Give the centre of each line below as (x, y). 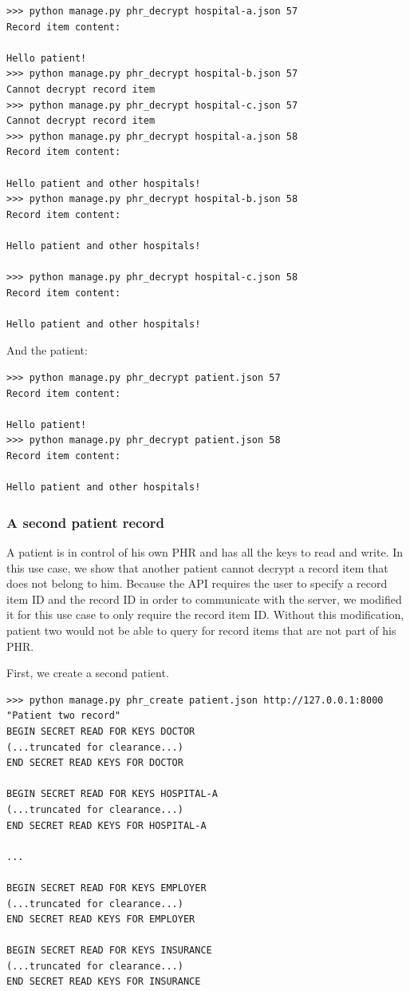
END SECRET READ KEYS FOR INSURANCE (104, 982)
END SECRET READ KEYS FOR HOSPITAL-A (106, 825)
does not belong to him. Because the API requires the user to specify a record (197, 583)
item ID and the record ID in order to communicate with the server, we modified (204, 599)
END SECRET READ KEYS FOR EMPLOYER (101, 920)
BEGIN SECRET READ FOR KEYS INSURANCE (109, 951)
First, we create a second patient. (88, 673)
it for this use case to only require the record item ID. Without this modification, (205, 614)
